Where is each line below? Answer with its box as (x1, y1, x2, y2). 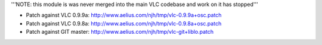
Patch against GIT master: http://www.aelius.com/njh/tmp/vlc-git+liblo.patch (26, 28, 214, 36)
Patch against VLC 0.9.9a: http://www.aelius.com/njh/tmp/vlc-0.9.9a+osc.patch (26, 12, 222, 19)
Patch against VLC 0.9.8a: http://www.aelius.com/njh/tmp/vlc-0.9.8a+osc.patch (26, 20, 222, 27)
